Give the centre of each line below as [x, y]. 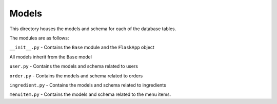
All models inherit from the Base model [51, 57]
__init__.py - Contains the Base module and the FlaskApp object [82, 47]
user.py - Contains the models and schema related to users [74, 66]
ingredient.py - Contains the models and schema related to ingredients [88, 85]
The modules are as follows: [39, 38]
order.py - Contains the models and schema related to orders [76, 76]
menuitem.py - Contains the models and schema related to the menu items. [90, 94]
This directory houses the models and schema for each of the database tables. [93, 29]
